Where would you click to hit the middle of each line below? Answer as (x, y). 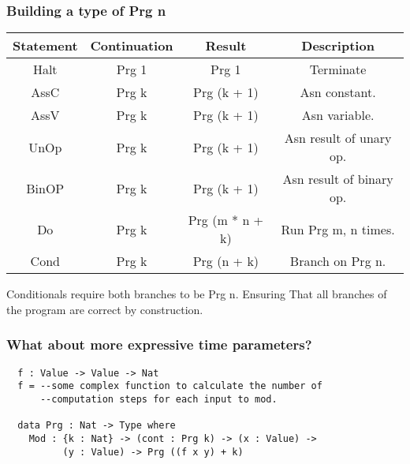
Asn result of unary (338, 138)
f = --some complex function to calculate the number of (170, 386)
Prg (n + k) (226, 261)
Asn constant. (338, 92)
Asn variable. (338, 115)
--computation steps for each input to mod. (158, 399)
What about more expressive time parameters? (159, 344)
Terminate (338, 69)
